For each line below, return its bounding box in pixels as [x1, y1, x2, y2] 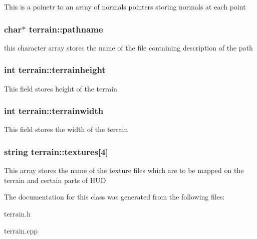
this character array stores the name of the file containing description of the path [4, 42, 253, 52]
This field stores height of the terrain [4, 83, 117, 93]
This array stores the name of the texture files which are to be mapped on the [4, 165, 244, 175]
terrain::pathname [29, 22, 103, 35]
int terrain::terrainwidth [4, 104, 104, 117]
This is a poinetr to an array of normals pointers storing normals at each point [4, 1, 246, 11]
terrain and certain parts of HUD [4, 174, 106, 185]
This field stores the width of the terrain [4, 124, 128, 134]
